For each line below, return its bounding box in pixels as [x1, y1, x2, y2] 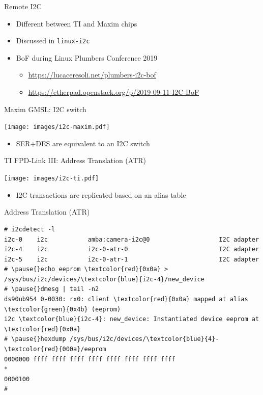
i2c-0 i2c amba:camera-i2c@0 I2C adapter [4, 235, 259, 243]
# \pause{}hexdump [4, 335, 66, 343]
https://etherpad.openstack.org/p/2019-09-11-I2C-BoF [28, 87, 199, 97]
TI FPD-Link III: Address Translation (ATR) [4, 155, 146, 166]
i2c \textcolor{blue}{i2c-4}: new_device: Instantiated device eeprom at [4, 315, 259, 323]
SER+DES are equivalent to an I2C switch [16, 138, 150, 148]
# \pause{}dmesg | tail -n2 [4, 285, 99, 293]
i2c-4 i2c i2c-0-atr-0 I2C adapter [4, 246, 259, 253]
